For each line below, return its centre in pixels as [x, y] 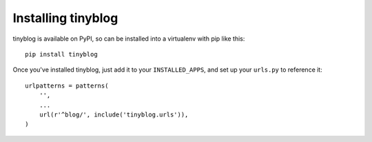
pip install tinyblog [61, 54]
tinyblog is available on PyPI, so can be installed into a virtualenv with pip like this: [129, 39]
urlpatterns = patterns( [67, 85]
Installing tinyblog [65, 18]
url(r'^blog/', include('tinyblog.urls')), [114, 114]
